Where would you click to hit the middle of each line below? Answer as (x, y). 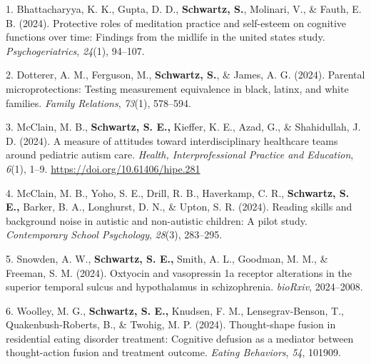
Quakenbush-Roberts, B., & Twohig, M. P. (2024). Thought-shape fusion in (171, 324)
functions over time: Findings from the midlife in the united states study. (166, 37)
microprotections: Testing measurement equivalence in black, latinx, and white (177, 88)
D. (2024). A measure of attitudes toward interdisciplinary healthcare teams (172, 140)
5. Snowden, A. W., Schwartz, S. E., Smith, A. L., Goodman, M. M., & (167, 258)
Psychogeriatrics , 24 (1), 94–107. (75, 50)
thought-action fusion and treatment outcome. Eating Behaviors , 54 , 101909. (173, 352)
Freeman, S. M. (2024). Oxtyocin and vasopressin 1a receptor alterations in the (179, 272)
